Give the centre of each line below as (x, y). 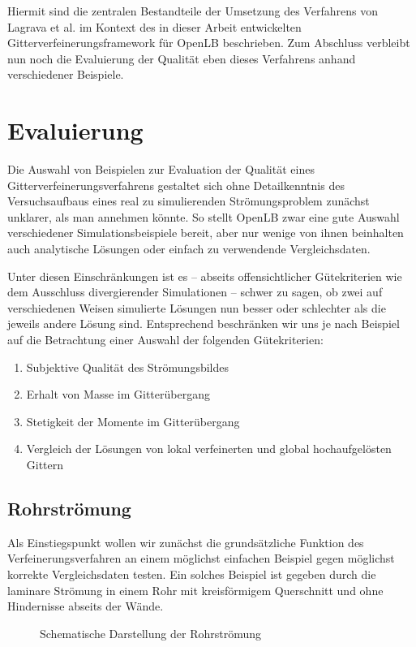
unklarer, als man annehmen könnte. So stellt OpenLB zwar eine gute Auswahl (204, 216)
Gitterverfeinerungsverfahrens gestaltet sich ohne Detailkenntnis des (176, 185)
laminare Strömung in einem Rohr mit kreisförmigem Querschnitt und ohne (195, 590)
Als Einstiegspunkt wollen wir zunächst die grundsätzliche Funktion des (186, 542)
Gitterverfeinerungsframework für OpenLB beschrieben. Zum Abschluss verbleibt (209, 43)
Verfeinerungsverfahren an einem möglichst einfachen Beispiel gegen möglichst (201, 558)
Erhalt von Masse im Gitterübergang (118, 394)
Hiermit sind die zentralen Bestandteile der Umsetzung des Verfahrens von (193, 11)
